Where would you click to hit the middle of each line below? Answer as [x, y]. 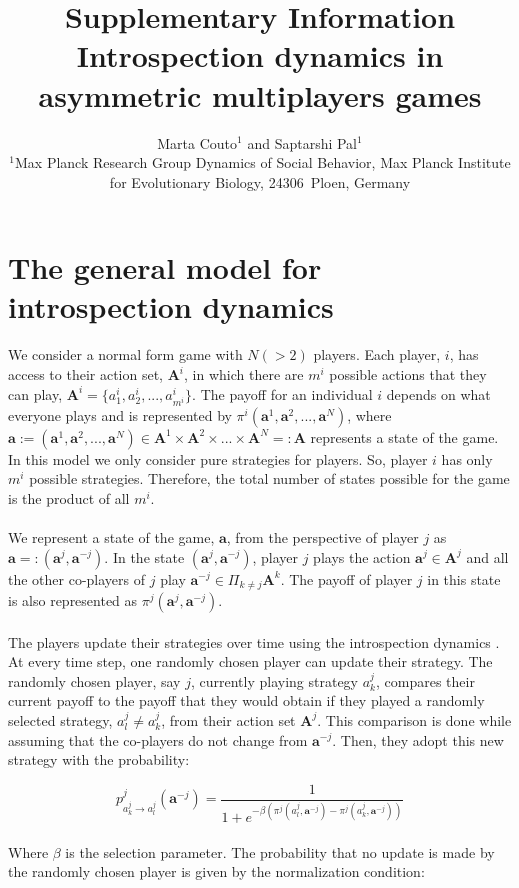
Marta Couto [197, 142]
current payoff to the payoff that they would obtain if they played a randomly [246, 700]
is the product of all [69, 497]
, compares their [425, 680]
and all [487, 556]
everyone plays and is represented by [120, 414]
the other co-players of [77, 578]
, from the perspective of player [322, 536]
